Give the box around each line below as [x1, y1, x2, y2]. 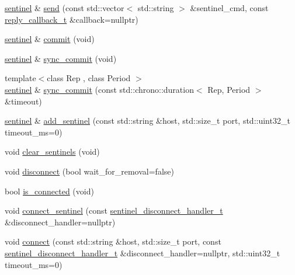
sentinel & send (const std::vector [5, 2, 124, 13]
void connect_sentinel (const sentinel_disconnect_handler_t [5, 204, 223, 217]
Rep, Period [207, 83, 251, 95]
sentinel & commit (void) [5, 33, 95, 45]
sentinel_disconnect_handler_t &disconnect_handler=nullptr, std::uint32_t [5, 246, 280, 259]
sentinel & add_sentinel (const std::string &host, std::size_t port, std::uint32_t [5, 114, 290, 127]
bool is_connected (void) [5, 185, 94, 197]
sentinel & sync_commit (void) [5, 52, 117, 64]
